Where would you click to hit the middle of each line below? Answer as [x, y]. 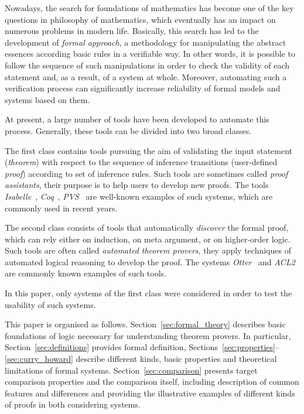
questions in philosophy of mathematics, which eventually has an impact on [140, 19]
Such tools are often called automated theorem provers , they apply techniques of [148, 250]
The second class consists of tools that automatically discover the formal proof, [147, 227]
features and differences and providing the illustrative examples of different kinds [150, 393]
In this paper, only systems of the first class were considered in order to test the [148, 293]
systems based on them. [47, 99]
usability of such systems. [50, 304]
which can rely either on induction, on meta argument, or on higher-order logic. [148, 239]
